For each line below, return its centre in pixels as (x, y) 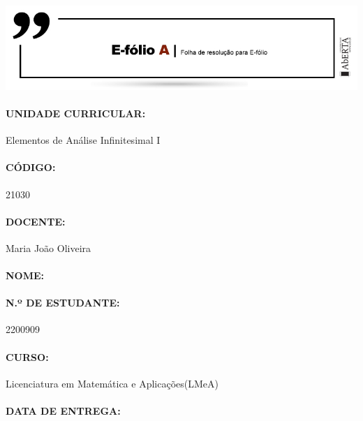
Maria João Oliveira (49, 248)
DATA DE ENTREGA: (63, 411)
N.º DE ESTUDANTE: (63, 303)
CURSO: (27, 356)
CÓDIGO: (31, 167)
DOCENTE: (36, 221)
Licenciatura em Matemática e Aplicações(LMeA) (112, 383)
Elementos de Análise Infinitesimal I (83, 140)
